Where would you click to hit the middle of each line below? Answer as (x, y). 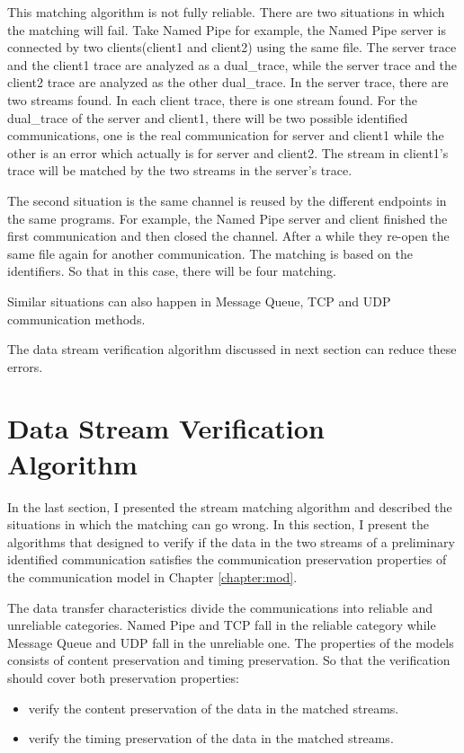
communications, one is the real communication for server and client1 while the (226, 135)
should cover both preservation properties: (123, 677)
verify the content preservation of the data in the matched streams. (214, 708)
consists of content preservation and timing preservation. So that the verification (229, 660)
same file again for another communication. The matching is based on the (210, 253)
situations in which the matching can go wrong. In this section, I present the (219, 524)
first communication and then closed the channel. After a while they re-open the (228, 236)
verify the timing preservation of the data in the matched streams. (211, 738)
